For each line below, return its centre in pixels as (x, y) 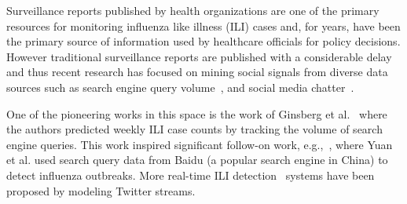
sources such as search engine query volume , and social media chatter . (180, 87)
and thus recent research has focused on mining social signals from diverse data (197, 72)
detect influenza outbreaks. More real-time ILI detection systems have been (191, 175)
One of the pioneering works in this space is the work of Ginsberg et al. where (197, 113)
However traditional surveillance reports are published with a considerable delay (199, 56)
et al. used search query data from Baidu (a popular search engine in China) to (197, 160)
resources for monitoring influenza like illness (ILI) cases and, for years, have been (203, 25)
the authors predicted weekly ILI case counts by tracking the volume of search (194, 129)
